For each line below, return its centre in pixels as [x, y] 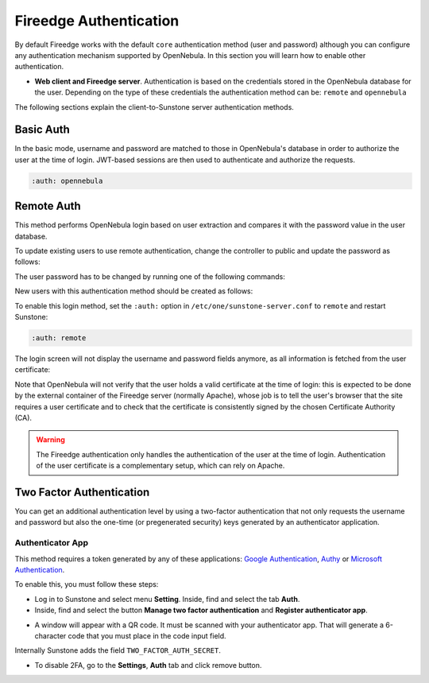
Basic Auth [43, 130]
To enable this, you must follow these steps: [87, 584]
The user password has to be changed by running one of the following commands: [150, 276]
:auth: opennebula [67, 180]
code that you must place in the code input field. [147, 635]
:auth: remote [59, 338]
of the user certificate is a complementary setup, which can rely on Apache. [160, 466]
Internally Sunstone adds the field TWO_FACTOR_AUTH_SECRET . [118, 650]
